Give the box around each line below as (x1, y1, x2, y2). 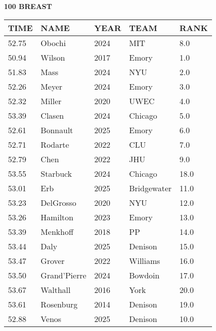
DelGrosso (40, 196, 76, 208)
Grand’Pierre (40, 269, 86, 281)
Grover (40, 254, 65, 266)
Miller (40, 95, 61, 107)
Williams (129, 254, 160, 266)
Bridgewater (129, 182, 172, 194)
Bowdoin (129, 269, 159, 281)
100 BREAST (4, 1, 52, 11)
